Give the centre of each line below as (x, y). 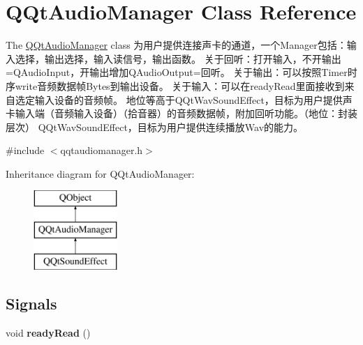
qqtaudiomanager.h (102, 150)
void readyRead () (48, 332)
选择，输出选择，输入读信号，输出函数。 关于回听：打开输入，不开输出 (178, 58)
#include (25, 150)
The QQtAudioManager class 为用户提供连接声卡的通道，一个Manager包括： (176, 45)
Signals (31, 303)
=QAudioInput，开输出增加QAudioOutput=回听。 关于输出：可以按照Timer (177, 72)
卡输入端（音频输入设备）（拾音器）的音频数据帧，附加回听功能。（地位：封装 (181, 113)
